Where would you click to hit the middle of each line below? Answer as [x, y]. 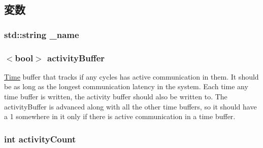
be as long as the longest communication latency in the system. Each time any [126, 86]
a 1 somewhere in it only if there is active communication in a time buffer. [120, 116]
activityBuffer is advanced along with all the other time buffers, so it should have [130, 106]
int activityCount [40, 139]
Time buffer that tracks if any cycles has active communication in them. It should [131, 76]
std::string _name [42, 34]
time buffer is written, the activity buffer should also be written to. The [116, 97]
